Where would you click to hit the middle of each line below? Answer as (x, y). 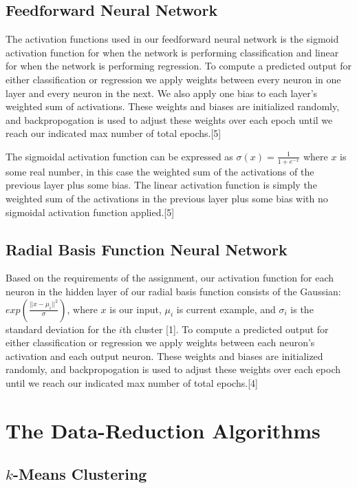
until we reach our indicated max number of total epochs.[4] (132, 382)
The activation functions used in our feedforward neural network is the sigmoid (172, 39)
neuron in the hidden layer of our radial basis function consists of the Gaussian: (173, 291)
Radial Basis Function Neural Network (147, 249)
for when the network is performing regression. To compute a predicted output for (179, 66)
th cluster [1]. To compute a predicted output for (225, 329)
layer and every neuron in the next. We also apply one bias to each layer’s (162, 93)
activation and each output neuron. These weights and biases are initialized (164, 356)
